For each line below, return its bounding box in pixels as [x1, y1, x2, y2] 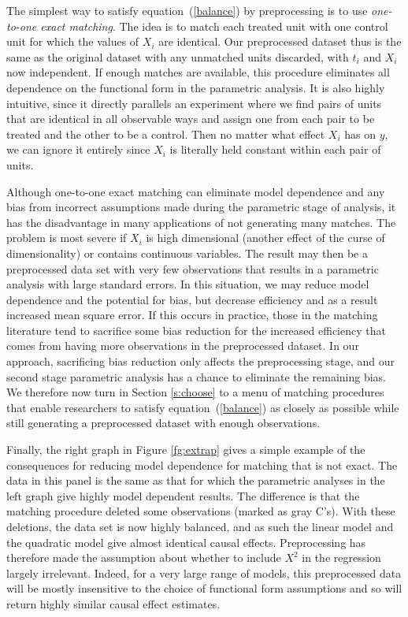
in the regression [302, 549, 381, 566]
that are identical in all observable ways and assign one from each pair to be [6, 110, 375, 127]
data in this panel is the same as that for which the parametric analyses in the [6, 472, 385, 489]
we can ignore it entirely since [6, 141, 150, 158]
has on [344, 125, 376, 142]
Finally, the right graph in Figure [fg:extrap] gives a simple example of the [6, 441, 365, 458]
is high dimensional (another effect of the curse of [146, 229, 385, 246]
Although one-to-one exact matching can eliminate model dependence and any [6, 183, 385, 199]
